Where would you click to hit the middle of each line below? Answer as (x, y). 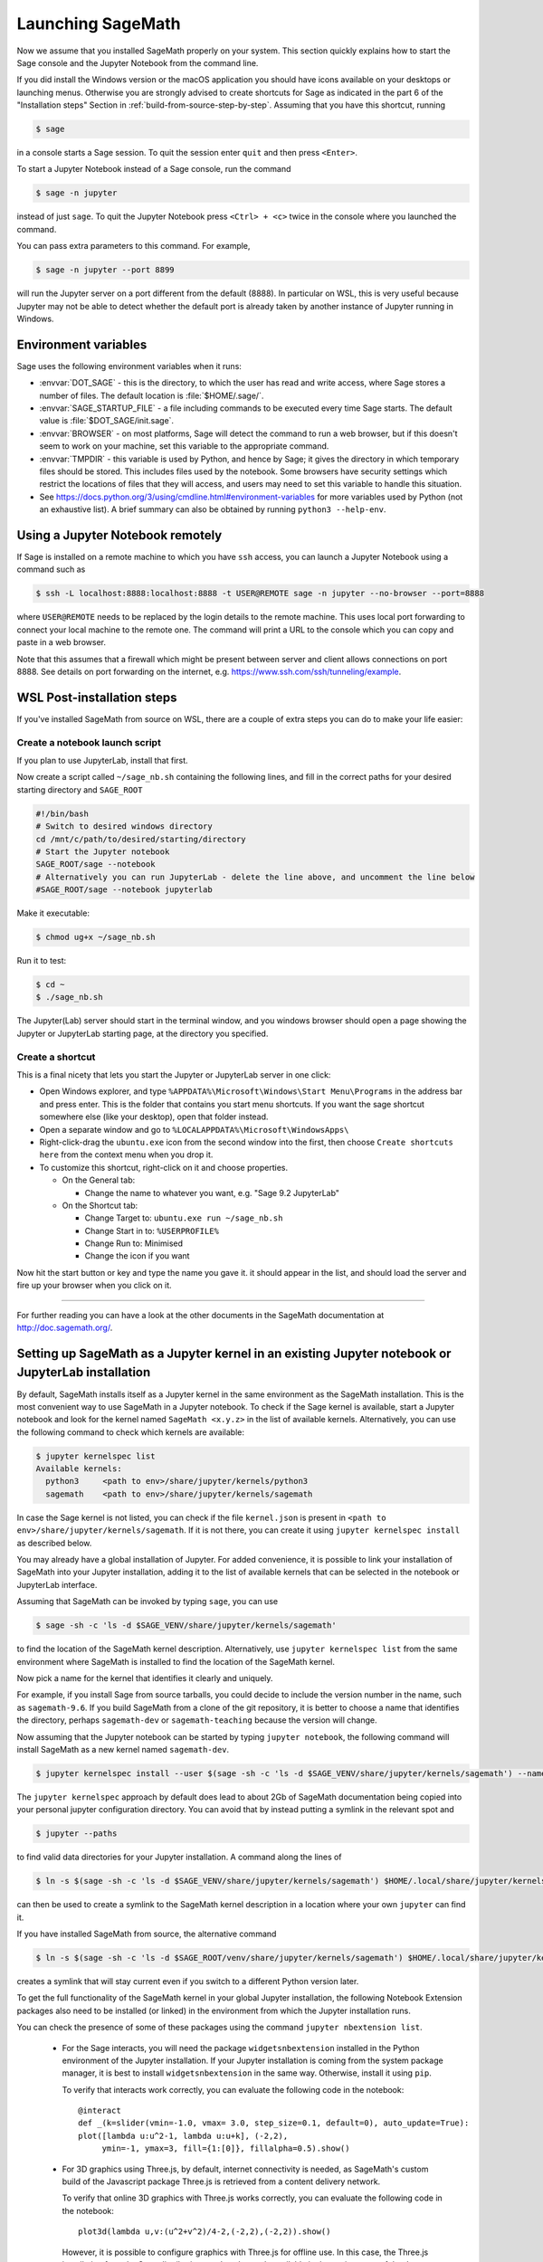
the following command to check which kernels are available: (130, 1432)
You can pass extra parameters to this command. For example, (133, 246)
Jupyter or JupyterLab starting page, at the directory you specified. (143, 1033)
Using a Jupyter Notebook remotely (119, 535)
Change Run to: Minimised (134, 1243)
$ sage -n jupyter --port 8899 (105, 270)
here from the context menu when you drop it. (126, 1155)
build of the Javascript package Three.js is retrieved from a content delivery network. (221, 2181)
